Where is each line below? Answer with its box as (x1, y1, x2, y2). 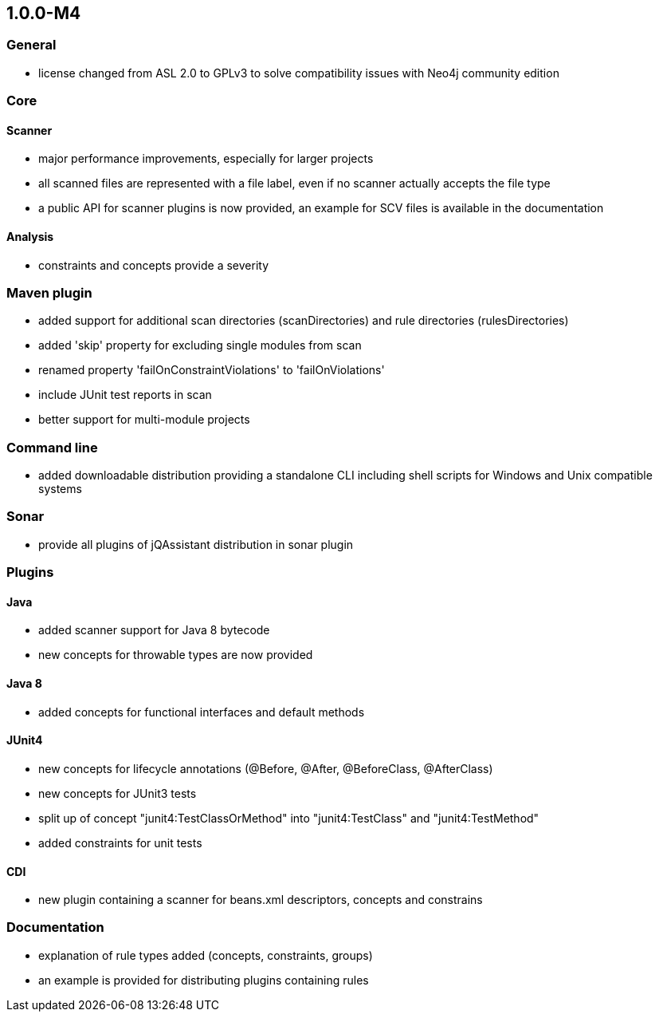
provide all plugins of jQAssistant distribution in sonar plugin (38, 537, 354, 551)
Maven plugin (6, 284, 92, 301)
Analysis (6, 230, 54, 243)
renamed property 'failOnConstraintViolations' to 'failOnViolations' (38, 363, 385, 377)
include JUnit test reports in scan (38, 388, 212, 402)
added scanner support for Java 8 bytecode (38, 623, 270, 637)
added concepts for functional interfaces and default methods (38, 704, 365, 719)
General (6, 37, 57, 53)
